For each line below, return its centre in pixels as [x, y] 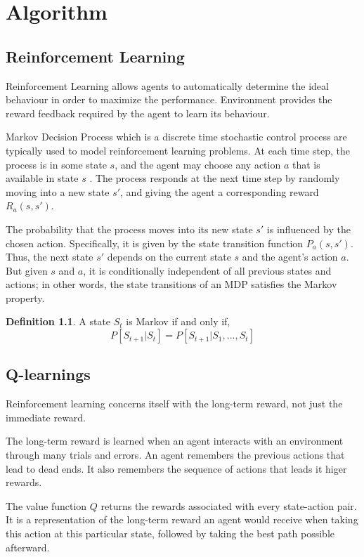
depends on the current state [169, 257]
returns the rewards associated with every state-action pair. [229, 505]
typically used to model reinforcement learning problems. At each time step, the [178, 150]
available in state [42, 178]
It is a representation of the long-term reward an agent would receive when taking [182, 519]
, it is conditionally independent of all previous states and [207, 270]
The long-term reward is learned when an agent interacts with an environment [175, 441]
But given [27, 270]
